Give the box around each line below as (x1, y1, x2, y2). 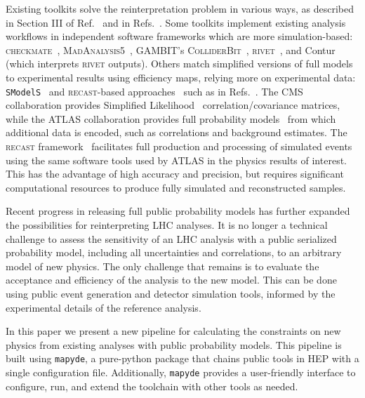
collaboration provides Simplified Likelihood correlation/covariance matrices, (6, 98, 340, 112)
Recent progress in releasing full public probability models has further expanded (6, 204, 350, 218)
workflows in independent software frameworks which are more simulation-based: (6, 29, 353, 44)
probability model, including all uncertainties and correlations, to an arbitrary (6, 245, 342, 260)
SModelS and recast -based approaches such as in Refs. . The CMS (6, 84, 303, 98)
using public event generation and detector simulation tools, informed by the (6, 286, 336, 300)
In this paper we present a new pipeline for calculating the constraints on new (6, 324, 341, 338)
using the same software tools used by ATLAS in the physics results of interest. (6, 152, 347, 167)
